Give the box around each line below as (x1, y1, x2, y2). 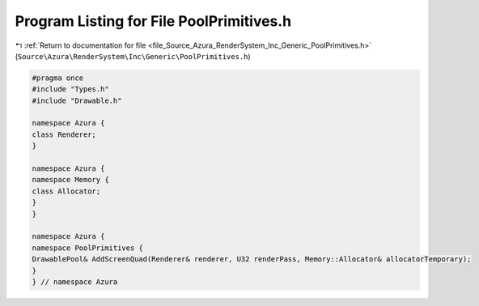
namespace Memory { (32, 175, 109, 185)
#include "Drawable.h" (32, 96, 122, 105)
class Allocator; (32, 186, 101, 196)
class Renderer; (32, 130, 97, 139)
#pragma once (32, 73, 84, 83)
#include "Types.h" (32, 85, 109, 94)
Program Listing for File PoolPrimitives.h (15, 12, 292, 30)
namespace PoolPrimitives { (32, 243, 143, 253)
